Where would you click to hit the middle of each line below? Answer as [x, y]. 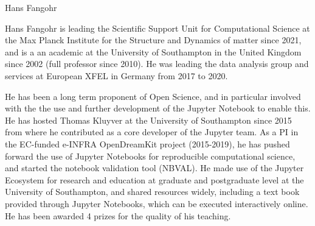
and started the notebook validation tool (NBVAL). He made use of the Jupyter [154, 168]
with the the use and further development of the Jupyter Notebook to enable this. [158, 108]
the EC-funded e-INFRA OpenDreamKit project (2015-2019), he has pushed [147, 143]
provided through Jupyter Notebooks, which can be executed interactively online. [157, 203]
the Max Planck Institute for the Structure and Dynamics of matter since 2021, [153, 40]
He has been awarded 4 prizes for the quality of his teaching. [118, 215]
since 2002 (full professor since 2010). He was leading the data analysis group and [157, 64]
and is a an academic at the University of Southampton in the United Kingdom [153, 51]
